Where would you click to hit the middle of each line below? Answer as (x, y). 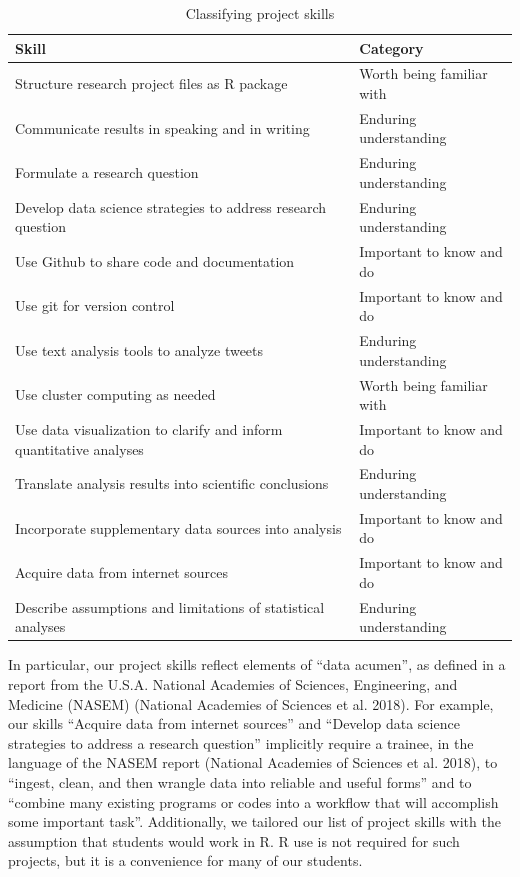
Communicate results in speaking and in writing (162, 127)
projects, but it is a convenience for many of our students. (185, 860)
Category (391, 47)
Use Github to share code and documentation (155, 260)
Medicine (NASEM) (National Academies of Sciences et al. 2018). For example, (251, 703)
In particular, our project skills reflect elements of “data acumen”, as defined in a (257, 664)
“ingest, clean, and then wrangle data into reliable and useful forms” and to (240, 781)
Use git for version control (95, 305)
